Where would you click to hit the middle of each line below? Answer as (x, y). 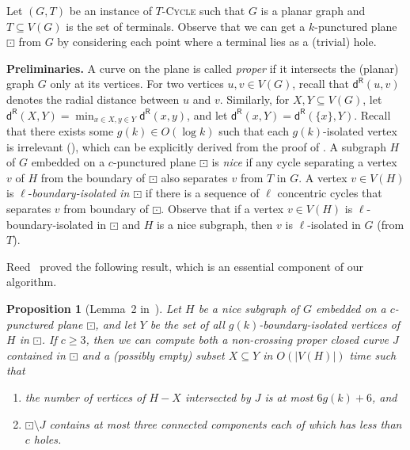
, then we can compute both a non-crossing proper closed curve (237, 339)
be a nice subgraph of (249, 308)
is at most (289, 397)
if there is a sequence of (202, 193)
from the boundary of (93, 177)
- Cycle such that (203, 10)
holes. (47, 439)
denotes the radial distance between (93, 99)
